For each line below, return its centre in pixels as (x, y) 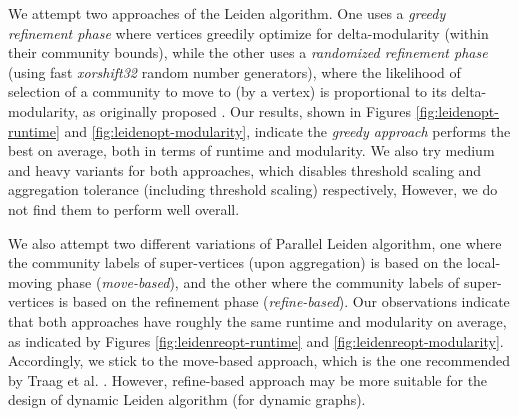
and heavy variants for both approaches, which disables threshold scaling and (245, 169)
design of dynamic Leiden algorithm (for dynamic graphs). (187, 399)
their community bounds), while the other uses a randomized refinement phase (248, 52)
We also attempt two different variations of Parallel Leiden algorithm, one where (255, 242)
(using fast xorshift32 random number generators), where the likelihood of (234, 71)
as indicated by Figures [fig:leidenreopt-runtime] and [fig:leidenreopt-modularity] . (256, 340)
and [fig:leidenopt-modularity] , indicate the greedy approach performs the (287, 130)
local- (483, 262)
